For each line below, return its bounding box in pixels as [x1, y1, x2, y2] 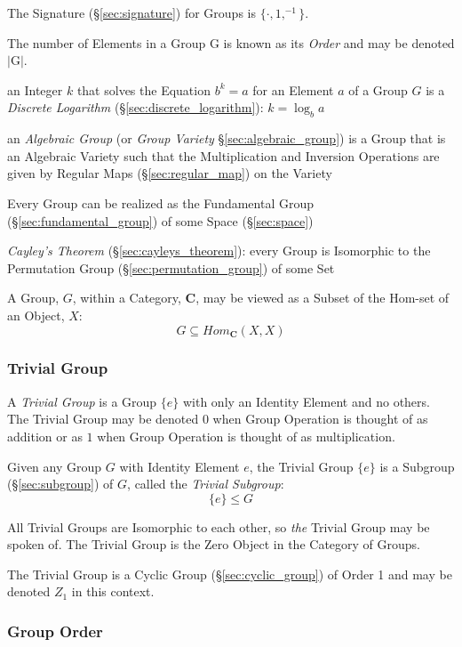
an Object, [7, 305, 65, 324]
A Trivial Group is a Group [7, 392, 157, 410]
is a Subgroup [379, 457, 455, 475]
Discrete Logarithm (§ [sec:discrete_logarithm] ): [7, 98, 264, 117]
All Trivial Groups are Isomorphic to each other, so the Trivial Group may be [7, 517, 430, 536]
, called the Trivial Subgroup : [127, 474, 284, 493]
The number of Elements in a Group [7, 33, 206, 52]
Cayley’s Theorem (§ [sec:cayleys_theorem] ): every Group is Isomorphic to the [7, 241, 431, 260]
